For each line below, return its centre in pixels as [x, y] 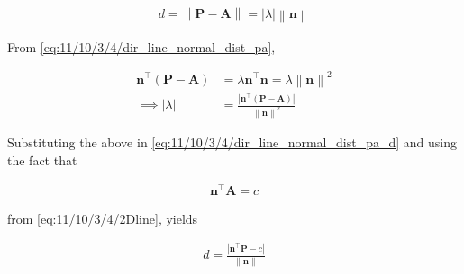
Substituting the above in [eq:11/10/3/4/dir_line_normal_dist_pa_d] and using [232, 141]
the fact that [42, 159]
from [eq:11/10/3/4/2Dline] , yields [103, 219]
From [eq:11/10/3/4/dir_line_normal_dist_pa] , [141, 46]
